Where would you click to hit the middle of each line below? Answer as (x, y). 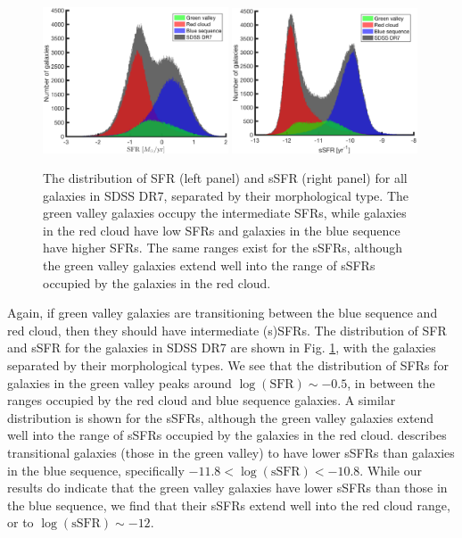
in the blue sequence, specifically (96, 470)
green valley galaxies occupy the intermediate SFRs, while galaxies (225, 213)
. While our (391, 470)
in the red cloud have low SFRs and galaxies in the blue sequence (222, 230)
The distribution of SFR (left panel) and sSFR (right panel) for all (225, 178)
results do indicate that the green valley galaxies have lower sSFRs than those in (227, 488)
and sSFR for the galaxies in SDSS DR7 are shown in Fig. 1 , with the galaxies (222, 348)
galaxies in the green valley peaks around (120, 382)
